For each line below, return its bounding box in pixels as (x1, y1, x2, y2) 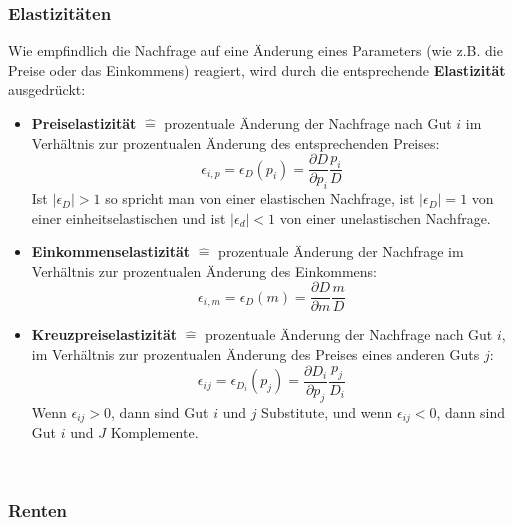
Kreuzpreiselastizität (31, 324, 178, 345)
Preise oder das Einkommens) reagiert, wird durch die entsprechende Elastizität (8, 59, 506, 80)
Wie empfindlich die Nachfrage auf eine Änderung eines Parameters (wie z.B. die (8, 40, 503, 61)
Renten (8, 498, 68, 523)
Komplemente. (110, 421, 199, 442)
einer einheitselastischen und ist (31, 207, 226, 228)
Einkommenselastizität (31, 241, 191, 262)
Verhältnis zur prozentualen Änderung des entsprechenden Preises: (31, 132, 440, 153)
